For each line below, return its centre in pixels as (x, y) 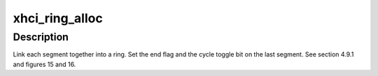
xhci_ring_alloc (58, 18)
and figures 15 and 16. (44, 64)
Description (41, 37)
